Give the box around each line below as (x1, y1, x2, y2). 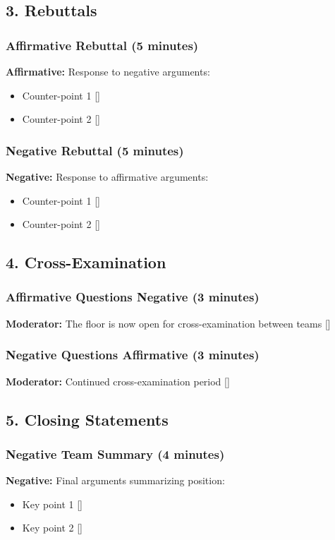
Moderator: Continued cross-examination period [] (6, 373, 230, 388)
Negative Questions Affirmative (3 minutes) (6, 346, 260, 364)
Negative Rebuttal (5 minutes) (6, 141, 184, 159)
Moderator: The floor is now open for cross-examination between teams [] (6, 316, 331, 330)
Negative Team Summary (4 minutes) (6, 445, 225, 462)
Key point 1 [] (22, 496, 83, 511)
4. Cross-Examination (6, 251, 166, 273)
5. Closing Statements (6, 408, 169, 430)
